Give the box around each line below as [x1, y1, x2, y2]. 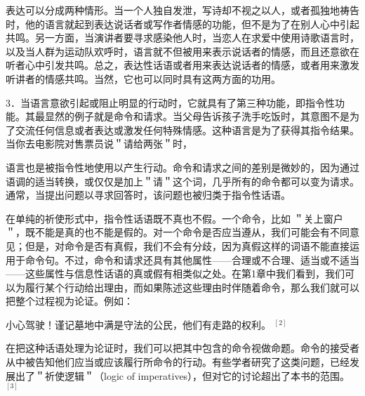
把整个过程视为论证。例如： [6, 293, 133, 308]
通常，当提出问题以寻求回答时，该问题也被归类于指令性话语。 [6, 187, 291, 202]
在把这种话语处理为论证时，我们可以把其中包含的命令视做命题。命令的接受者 [6, 341, 359, 355]
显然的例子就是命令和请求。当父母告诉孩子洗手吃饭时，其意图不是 [44, 109, 350, 124]
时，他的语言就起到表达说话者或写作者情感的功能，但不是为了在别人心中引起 [6, 16, 359, 31]
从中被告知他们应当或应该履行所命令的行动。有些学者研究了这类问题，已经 [6, 355, 350, 369]
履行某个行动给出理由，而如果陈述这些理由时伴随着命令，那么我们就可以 [25, 279, 359, 294]
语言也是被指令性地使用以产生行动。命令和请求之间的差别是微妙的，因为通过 [6, 159, 359, 174]
